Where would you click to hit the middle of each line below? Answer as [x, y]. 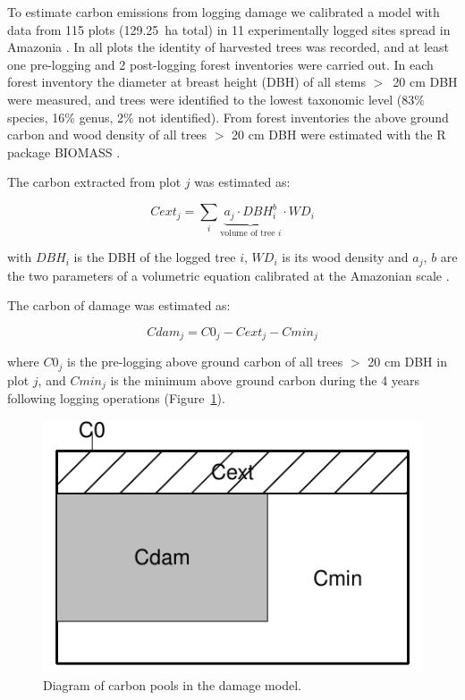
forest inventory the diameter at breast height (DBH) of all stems [186, 82]
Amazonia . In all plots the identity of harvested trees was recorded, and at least [228, 47]
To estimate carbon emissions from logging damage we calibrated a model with [224, 12]
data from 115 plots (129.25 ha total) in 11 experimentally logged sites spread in [229, 29]
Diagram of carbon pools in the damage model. [172, 685]
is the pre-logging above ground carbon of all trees [205, 362]
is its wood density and [345, 257]
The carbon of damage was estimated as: [119, 305]
